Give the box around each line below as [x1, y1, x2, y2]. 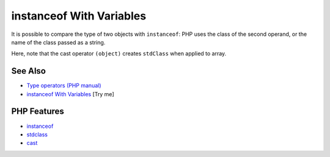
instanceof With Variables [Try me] [26, 90, 114, 97]
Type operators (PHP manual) [26, 82, 101, 89]
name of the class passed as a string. [11, 38, 106, 46]
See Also [11, 66, 46, 76]
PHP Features [11, 106, 64, 117]
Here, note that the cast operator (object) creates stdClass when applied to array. [11, 50, 227, 57]
